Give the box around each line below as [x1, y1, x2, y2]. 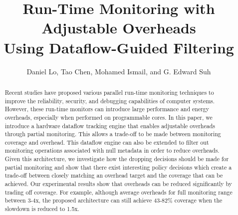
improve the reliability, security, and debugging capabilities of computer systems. [4, 96, 215, 105]
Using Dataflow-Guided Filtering [3, 37, 234, 57]
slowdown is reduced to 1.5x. [4, 205, 79, 213]
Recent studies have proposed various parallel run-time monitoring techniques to [4, 88, 214, 96]
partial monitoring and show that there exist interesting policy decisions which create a [4, 163, 232, 171]
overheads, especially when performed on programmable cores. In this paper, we [4, 113, 213, 121]
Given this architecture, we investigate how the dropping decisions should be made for [4, 155, 229, 163]
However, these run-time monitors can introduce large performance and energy [4, 105, 210, 113]
